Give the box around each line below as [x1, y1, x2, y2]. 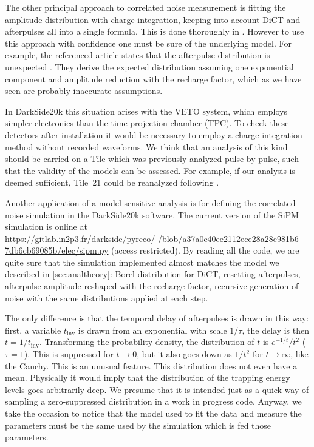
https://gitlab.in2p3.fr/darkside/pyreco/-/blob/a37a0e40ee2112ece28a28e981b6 [5, 232, 299, 244]
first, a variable [5, 323, 61, 336]
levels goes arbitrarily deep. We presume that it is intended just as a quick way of [5, 383, 309, 395]
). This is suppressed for [24, 348, 114, 360]
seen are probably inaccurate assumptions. [5, 84, 163, 97]
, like [290, 348, 309, 360]
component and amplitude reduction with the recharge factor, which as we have [5, 72, 302, 85]
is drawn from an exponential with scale [78, 323, 227, 336]
